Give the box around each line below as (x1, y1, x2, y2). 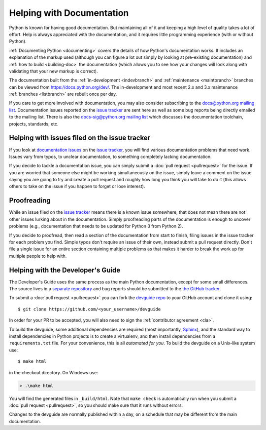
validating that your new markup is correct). (9, 68, 98, 74)
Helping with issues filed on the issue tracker (9, 134, 150, 142)
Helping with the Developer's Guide (9, 266, 121, 274)
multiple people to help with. (9, 253, 67, 259)
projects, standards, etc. (9, 121, 59, 127)
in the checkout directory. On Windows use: (9, 369, 98, 375)
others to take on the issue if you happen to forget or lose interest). (9, 183, 145, 190)
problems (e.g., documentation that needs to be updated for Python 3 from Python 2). (9, 223, 183, 229)
